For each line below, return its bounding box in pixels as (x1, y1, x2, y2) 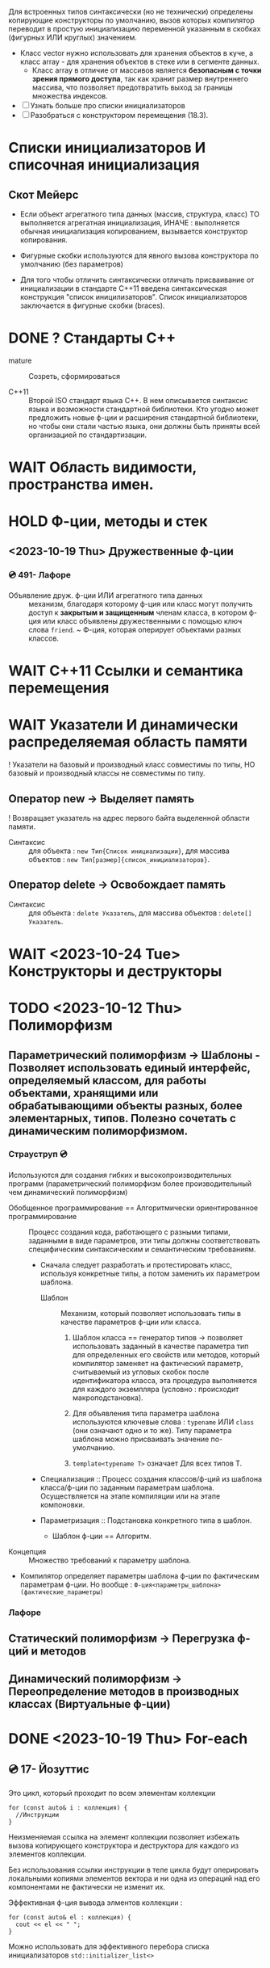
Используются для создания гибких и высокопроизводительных (8, 1170, 232, 1180)
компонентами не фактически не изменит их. (8, 1882, 166, 1891)
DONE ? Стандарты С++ (8, 329, 177, 347)
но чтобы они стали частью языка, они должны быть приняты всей (28, 421, 260, 431)
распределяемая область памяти (8, 733, 248, 751)
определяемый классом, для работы (8, 1074, 207, 1087)
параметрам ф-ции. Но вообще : (19, 1579, 133, 1589)
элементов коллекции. (8, 1849, 87, 1859)
